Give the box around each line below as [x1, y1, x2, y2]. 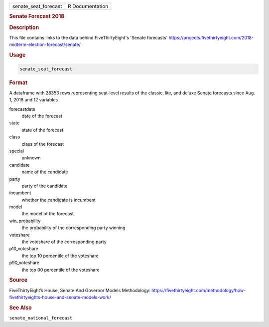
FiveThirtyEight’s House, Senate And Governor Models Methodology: [9, 287, 150, 293]
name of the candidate [21, 169, 68, 175]
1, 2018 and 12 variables [9, 97, 58, 103]
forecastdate [9, 106, 36, 112]
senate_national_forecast [9, 315, 73, 321]
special [9, 148, 24, 154]
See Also [9, 304, 32, 311]
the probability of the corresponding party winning [21, 225, 126, 231]
